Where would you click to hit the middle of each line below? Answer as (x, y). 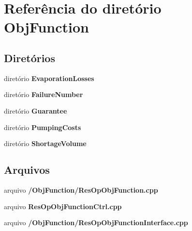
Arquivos (27, 170)
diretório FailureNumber (44, 94)
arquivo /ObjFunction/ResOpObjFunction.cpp (81, 190)
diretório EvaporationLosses (49, 78)
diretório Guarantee (36, 110)
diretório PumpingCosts (43, 127)
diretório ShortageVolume (45, 143)
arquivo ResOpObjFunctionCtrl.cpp (63, 206)
